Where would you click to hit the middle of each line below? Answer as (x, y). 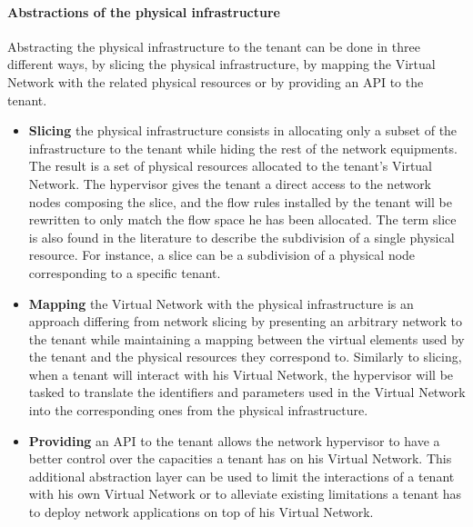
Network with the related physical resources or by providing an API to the (216, 81)
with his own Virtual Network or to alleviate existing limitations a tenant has (245, 494)
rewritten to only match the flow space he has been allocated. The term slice (242, 219)
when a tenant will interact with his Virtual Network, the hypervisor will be (241, 374)
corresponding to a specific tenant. (125, 272)
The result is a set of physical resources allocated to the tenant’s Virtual (231, 166)
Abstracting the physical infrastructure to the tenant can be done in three (214, 46)
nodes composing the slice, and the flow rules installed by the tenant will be (240, 201)
